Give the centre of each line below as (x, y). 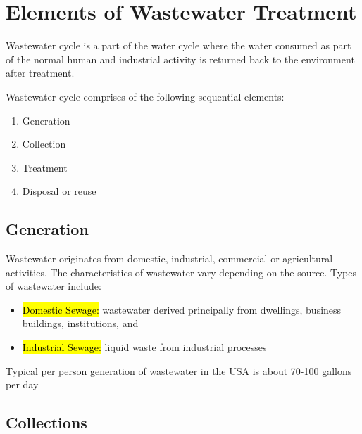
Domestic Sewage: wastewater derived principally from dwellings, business (182, 309)
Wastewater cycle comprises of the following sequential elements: (145, 96)
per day (22, 384)
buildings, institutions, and (80, 323)
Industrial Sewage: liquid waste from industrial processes (144, 347)
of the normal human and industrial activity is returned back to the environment (180, 59)
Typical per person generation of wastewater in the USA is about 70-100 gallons (179, 370)
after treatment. (40, 73)
